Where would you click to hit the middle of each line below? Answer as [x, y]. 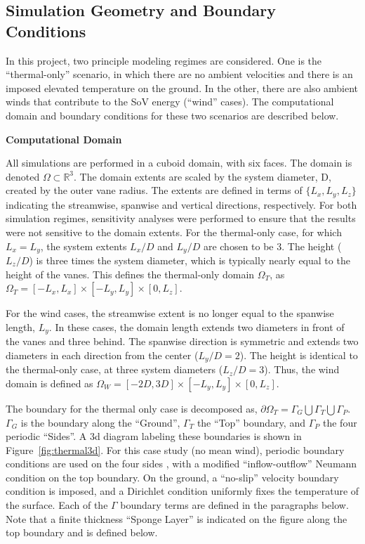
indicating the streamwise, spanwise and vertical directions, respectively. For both [181, 204]
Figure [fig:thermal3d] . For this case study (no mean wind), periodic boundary [175, 449]
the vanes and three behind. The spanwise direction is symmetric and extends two [182, 341]
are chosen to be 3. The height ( [272, 246]
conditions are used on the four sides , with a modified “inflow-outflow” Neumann [181, 464]
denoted [23, 176]
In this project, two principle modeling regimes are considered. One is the [164, 60]
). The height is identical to [299, 355]
